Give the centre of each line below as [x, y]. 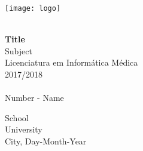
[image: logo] [33, 8]
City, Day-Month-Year [46, 141]
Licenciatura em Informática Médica [71, 62]
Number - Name [34, 98]
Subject [19, 50]
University [24, 129]
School [17, 117]
